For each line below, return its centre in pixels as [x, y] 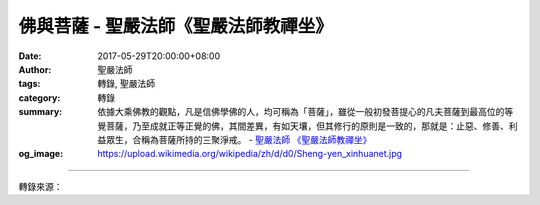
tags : [29, 84]
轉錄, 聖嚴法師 [126, 84]
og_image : [41, 154]
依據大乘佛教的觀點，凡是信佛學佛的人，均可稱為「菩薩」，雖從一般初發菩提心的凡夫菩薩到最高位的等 [305, 112]
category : [39, 97]
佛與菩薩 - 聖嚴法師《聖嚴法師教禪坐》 [176, 26]
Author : [35, 69]
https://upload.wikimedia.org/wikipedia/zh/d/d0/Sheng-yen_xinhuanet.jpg [250, 154]
